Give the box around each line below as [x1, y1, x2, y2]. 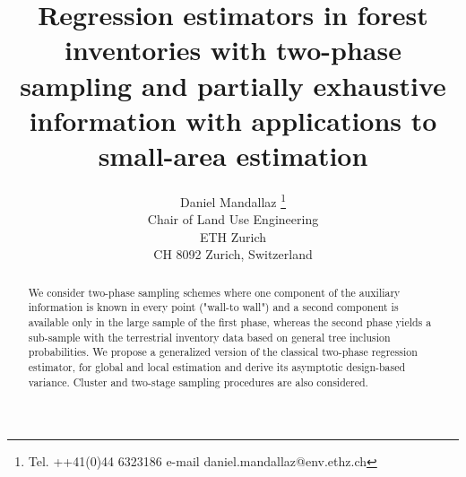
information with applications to [29, 101, 437, 138]
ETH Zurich [199, 227, 267, 246]
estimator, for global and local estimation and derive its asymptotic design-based [28, 359, 406, 374]
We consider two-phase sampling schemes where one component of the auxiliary [28, 284, 401, 299]
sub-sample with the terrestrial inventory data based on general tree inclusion [28, 329, 391, 344]
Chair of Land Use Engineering [147, 210, 319, 229]
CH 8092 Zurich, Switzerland [153, 245, 313, 264]
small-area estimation [98, 136, 368, 173]
